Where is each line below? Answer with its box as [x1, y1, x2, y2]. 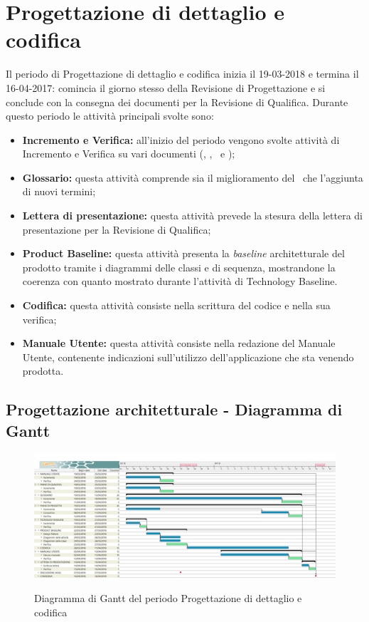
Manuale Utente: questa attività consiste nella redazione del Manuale [22, 336, 336, 351]
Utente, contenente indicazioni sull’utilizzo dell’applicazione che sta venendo [22, 349, 354, 364]
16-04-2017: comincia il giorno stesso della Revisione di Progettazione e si [6, 80, 326, 95]
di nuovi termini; [22, 184, 96, 199]
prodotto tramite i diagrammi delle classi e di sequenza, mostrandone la [22, 259, 336, 274]
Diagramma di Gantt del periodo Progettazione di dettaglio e [34, 590, 302, 605]
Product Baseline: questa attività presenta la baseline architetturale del [22, 246, 345, 261]
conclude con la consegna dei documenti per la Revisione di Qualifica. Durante [6, 94, 348, 109]
